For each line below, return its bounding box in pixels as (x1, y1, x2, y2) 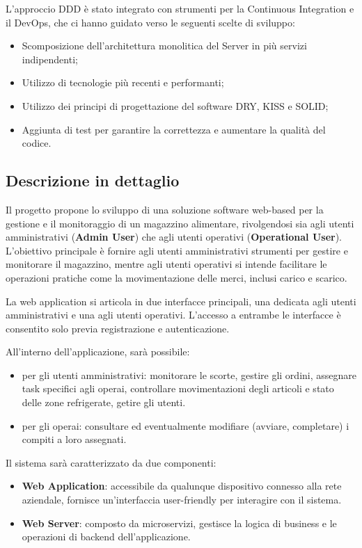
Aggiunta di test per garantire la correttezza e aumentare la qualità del (22, 122, 326, 136)
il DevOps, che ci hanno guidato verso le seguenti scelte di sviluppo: (6, 15, 295, 29)
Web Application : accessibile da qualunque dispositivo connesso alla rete (22, 478, 342, 493)
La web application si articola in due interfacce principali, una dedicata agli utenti (6, 293, 356, 308)
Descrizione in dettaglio (6, 170, 180, 191)
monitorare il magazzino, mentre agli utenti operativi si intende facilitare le (6, 257, 327, 271)
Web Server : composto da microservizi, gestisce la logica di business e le (22, 515, 337, 530)
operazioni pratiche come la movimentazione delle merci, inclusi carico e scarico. (6, 270, 347, 284)
